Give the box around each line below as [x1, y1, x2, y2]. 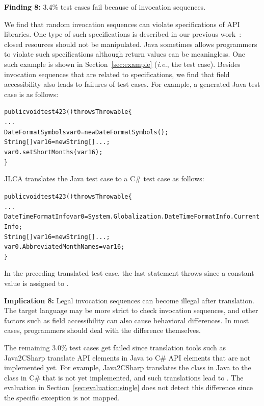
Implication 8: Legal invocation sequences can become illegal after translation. [4, 295, 254, 305]
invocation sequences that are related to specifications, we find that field [4, 68, 230, 79]
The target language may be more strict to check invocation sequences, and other [4, 305, 258, 316]
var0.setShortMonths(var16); [4, 148, 103, 156]
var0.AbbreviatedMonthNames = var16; [4, 243, 125, 251]
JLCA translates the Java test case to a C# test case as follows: [4, 173, 204, 184]
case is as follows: [4, 88, 59, 99]
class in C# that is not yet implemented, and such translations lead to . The [4, 372, 244, 383]
